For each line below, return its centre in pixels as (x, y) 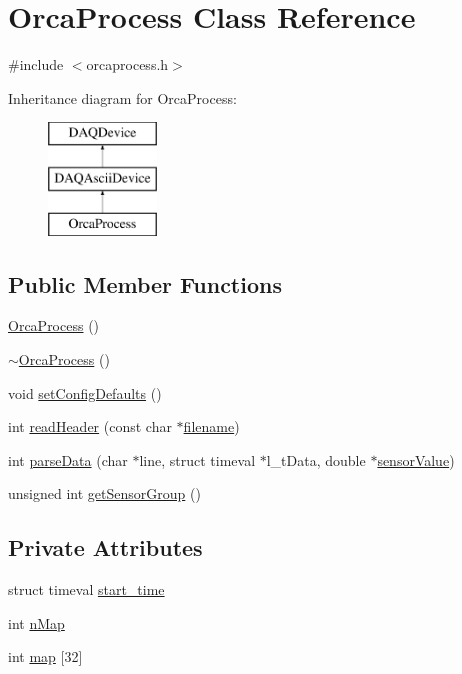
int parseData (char (68, 459)
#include (36, 64)
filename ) (211, 426)
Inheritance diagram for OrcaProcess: (122, 97)
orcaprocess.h (127, 64)
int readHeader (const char (90, 426)
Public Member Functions (145, 283)
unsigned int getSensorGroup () (104, 493)
